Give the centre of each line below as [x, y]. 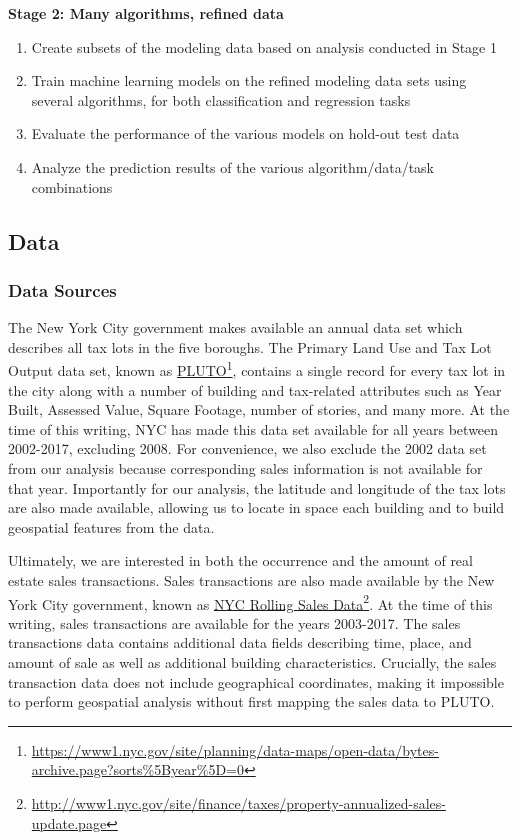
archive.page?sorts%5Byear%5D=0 [137, 769]
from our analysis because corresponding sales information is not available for [245, 467]
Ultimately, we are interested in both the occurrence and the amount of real [240, 560]
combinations [72, 186]
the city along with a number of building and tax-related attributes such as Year [255, 389]
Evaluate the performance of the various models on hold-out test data [245, 133]
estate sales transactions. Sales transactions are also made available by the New [251, 579]
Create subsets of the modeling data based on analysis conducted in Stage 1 [264, 46]
